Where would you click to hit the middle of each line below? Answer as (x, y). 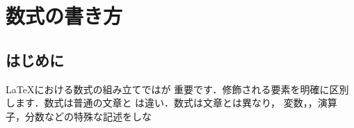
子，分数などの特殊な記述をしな (79, 116)
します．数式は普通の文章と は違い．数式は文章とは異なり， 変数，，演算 (171, 103)
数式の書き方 (64, 16)
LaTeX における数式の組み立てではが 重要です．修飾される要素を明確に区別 (177, 89)
